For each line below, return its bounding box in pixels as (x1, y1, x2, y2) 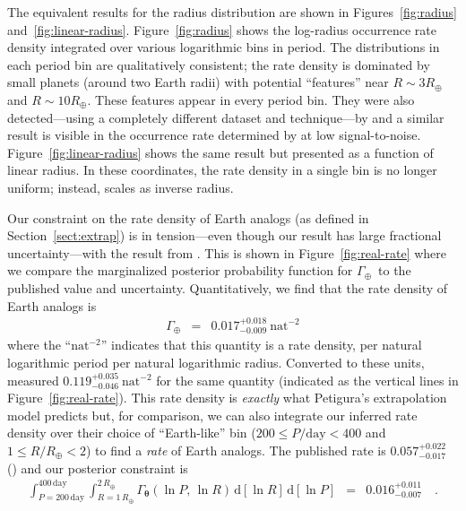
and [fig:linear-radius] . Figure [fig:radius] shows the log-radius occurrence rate (7, 20, 436, 39)
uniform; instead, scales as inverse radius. (7, 178, 234, 196)
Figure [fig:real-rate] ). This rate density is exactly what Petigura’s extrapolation (7, 388, 447, 407)
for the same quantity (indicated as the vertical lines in (156, 370, 459, 389)
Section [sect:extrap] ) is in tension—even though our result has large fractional (7, 226, 442, 245)
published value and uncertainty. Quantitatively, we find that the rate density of (7, 278, 448, 297)
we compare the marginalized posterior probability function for (7, 261, 353, 280)
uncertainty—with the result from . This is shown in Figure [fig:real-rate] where (7, 243, 447, 262)
